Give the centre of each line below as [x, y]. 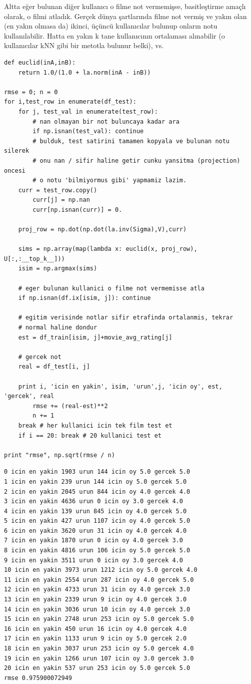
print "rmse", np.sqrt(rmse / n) [59, 455]
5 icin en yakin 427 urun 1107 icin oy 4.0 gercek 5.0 [97, 521]
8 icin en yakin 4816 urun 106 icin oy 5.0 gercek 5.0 [97, 551]
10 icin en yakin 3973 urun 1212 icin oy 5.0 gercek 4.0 [101, 570]
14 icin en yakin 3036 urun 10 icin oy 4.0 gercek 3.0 [97, 609]
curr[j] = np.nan [61, 200]
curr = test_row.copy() [58, 190]
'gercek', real [29, 396]
